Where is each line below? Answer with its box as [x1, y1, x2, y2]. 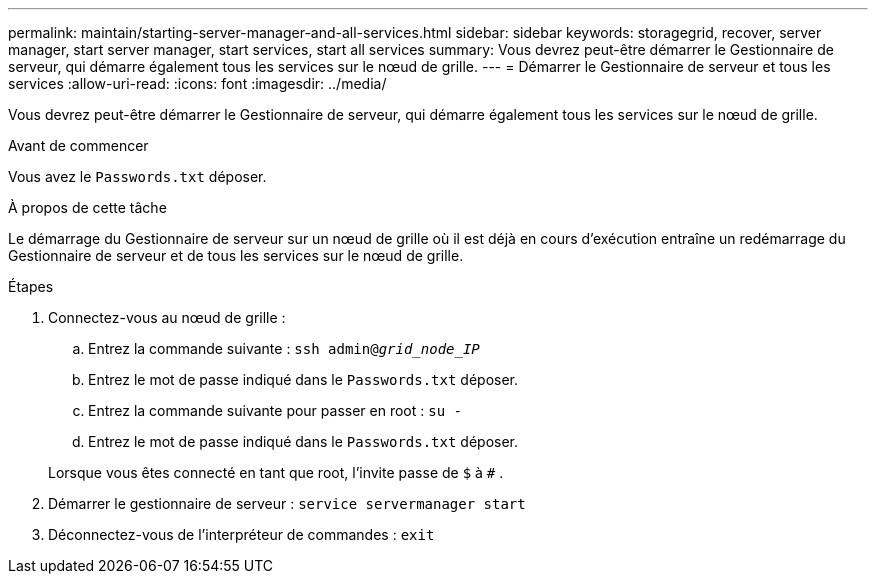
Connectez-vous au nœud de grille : [48, 309, 286, 326]
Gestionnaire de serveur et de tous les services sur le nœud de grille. [8, 247, 464, 264]
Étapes [8, 278, 54, 295]
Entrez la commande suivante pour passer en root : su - [88, 402, 462, 419]
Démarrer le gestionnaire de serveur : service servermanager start [48, 495, 526, 512]
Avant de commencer [8, 137, 149, 154]
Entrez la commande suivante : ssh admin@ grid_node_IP [88, 340, 480, 357]
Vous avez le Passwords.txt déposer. [8, 168, 267, 185]
